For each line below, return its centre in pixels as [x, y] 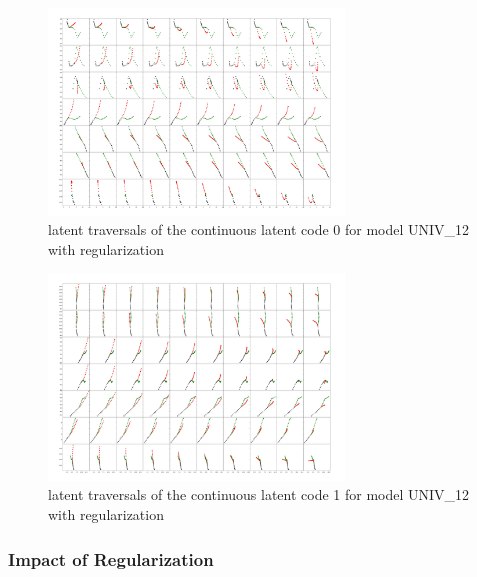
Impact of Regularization [111, 558]
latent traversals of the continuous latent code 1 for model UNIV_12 [259, 494]
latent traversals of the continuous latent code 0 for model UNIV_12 [259, 229]
